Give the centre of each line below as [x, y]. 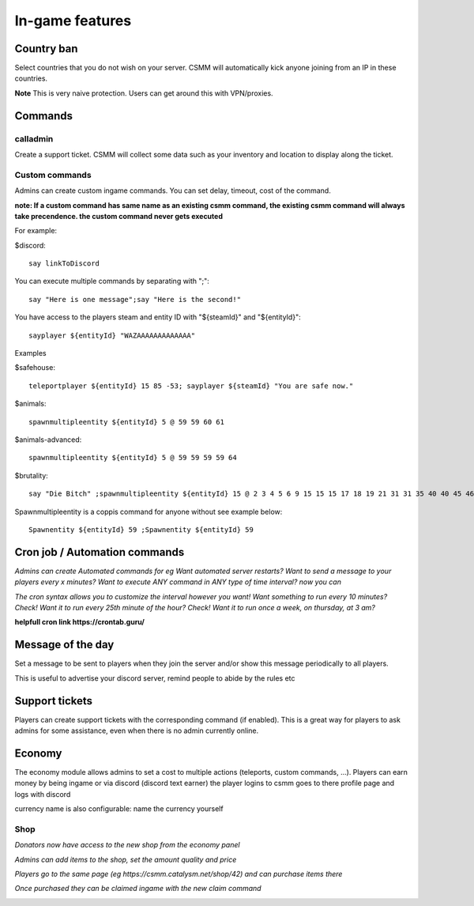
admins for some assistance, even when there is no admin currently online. [137, 730]
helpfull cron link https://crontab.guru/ [80, 622]
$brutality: [32, 475]
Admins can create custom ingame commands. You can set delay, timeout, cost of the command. [173, 191]
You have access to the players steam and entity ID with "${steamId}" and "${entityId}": [158, 317]
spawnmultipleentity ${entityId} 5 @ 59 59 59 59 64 [133, 458]
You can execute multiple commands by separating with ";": [112, 281]
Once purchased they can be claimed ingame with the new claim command [138, 889]
